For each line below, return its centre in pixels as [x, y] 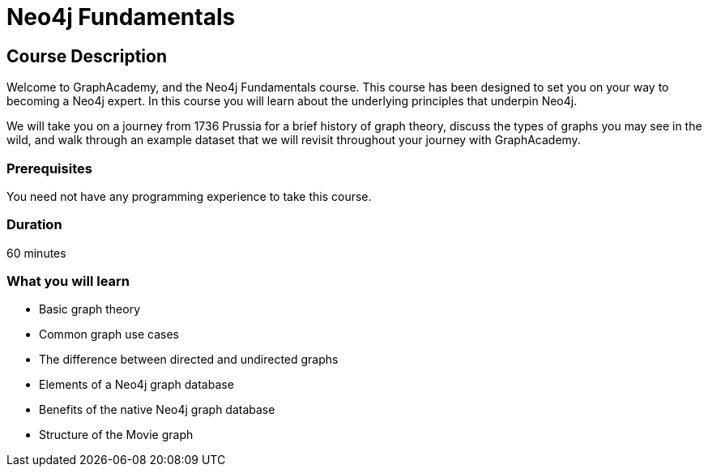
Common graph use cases [109, 335]
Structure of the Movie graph [116, 435]
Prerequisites [49, 168]
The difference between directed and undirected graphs [189, 360]
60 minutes [36, 253]
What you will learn [68, 281]
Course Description [87, 56]
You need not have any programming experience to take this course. [189, 196]
